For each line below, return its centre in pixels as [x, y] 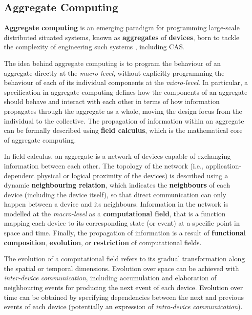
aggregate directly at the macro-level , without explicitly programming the [114, 73]
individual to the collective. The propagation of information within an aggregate [124, 120]
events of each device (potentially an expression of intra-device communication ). [123, 306]
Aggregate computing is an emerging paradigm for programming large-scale [122, 28]
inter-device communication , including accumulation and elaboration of [110, 278]
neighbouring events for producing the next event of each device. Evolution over [124, 287]
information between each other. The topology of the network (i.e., [104, 165]
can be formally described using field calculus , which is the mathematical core [123, 130]
